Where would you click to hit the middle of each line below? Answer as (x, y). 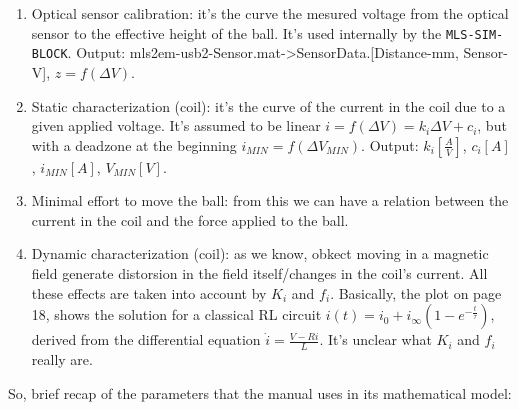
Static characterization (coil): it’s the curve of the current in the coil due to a (268, 105)
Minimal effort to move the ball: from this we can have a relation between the (270, 200)
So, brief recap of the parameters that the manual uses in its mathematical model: (260, 392)
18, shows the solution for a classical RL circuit (176, 314)
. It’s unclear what (375, 339)
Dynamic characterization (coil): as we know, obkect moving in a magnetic (260, 253)
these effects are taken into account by (149, 292)
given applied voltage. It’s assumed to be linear (176, 125)
